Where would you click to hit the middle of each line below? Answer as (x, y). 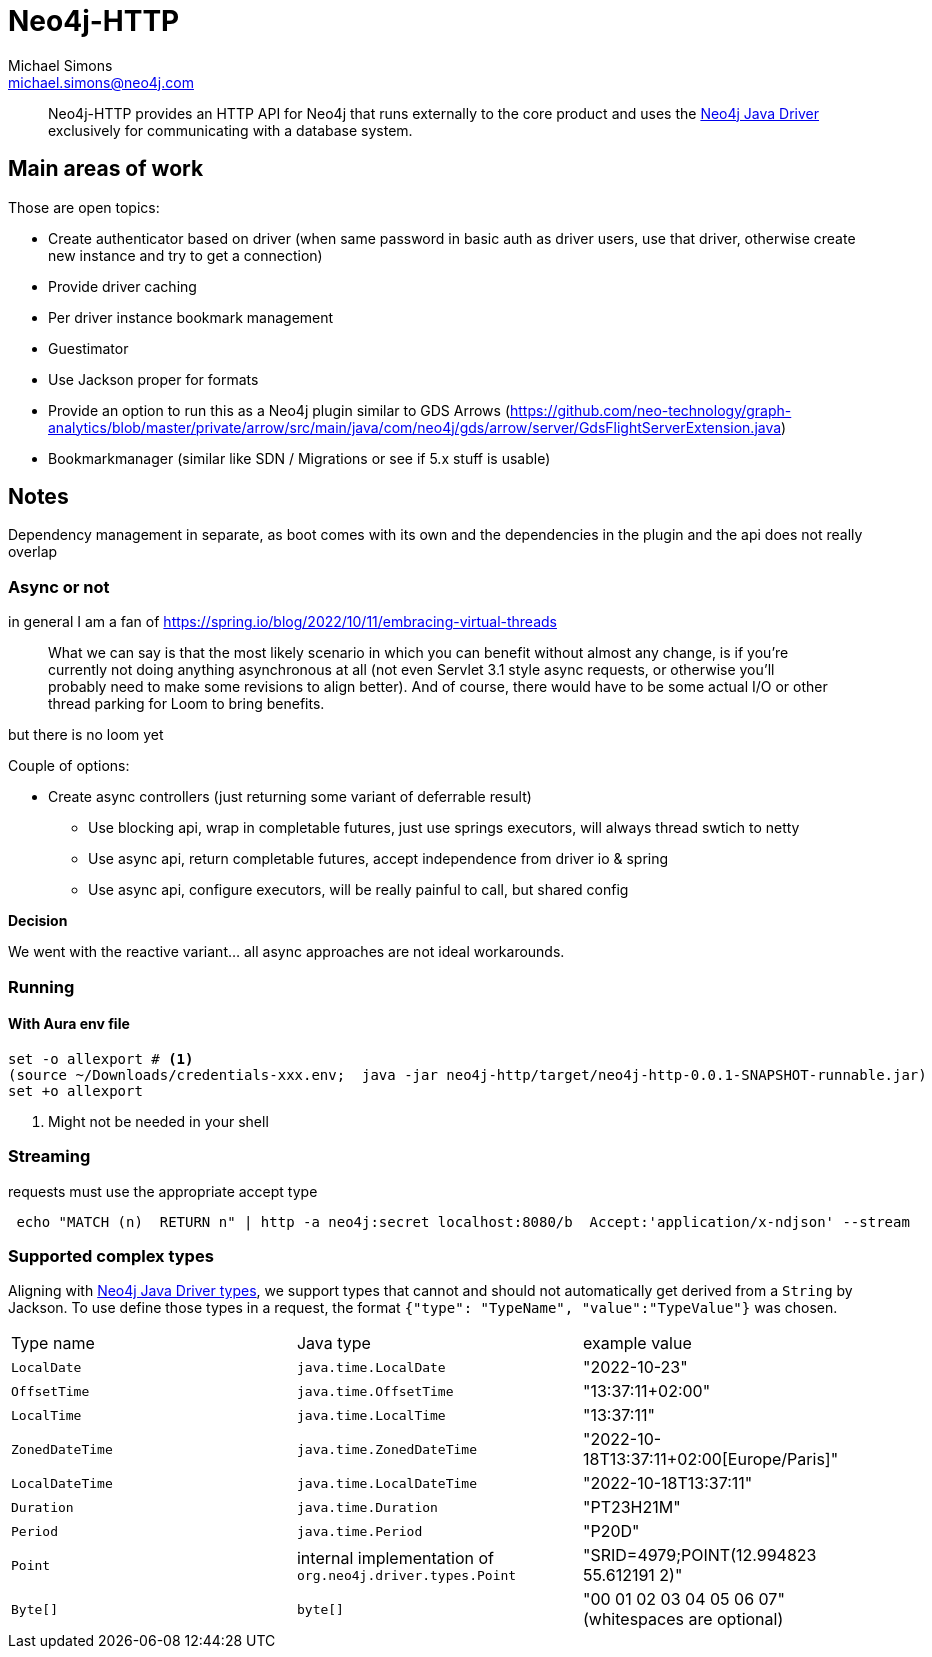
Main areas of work (106, 169)
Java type (333, 1343)
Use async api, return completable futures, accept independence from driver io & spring (378, 859)
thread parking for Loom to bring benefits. (186, 704)
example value (637, 1343)
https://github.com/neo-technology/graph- (651, 410)
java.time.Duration (367, 1507)
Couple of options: (69, 766)
